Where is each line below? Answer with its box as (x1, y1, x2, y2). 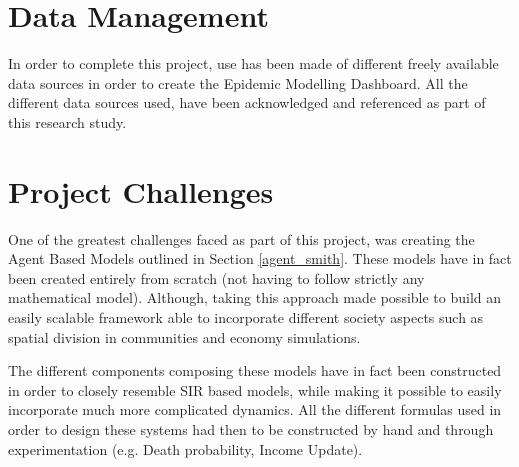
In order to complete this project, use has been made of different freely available (8, 53, 499, 74)
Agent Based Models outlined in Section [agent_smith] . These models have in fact (8, 248, 512, 269)
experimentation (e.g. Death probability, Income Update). (8, 438, 363, 459)
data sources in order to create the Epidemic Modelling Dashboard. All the (8, 72, 468, 93)
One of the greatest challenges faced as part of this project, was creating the (8, 228, 475, 249)
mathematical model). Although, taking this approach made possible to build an (8, 287, 502, 308)
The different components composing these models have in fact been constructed (8, 360, 502, 381)
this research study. (8, 111, 127, 132)
